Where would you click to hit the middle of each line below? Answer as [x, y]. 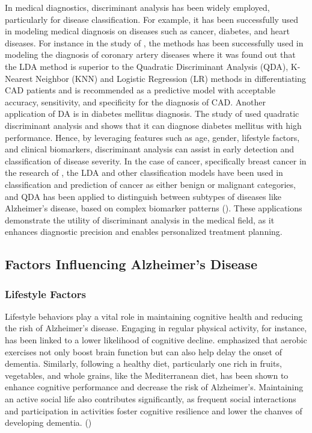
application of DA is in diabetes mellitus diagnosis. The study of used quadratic [152, 114]
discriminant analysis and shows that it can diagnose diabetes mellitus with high [153, 125]
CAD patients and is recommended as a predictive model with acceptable [140, 90]
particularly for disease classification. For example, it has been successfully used [151, 19]
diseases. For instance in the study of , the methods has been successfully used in [154, 42]
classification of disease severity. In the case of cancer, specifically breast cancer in [156, 160]
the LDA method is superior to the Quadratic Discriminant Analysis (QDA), [147, 66]
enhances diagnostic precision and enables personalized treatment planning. [144, 232]
